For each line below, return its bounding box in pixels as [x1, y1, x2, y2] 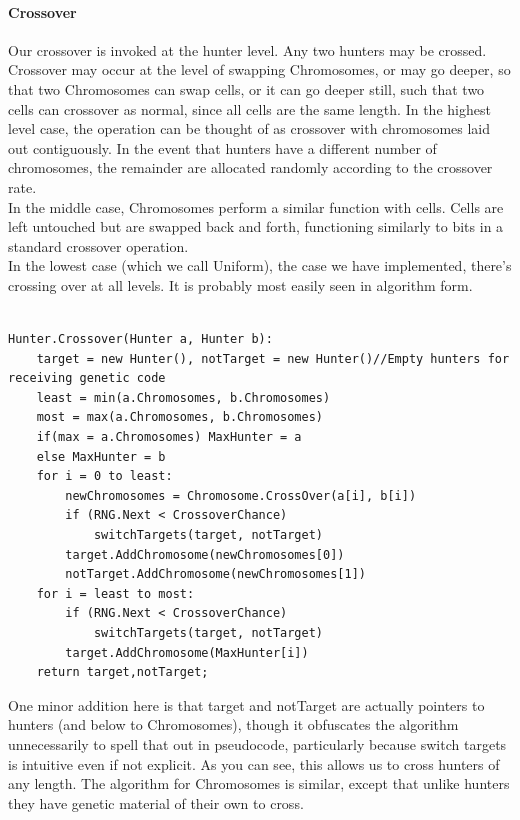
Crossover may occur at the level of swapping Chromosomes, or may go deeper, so [8, 59, 511, 80]
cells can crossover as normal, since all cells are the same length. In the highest [8, 98, 491, 119]
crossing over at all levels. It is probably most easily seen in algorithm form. [8, 274, 473, 295]
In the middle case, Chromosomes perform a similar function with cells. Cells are [8, 196, 504, 217]
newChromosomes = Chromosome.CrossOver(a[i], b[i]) [65, 488, 417, 503]
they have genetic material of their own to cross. [8, 792, 304, 813]
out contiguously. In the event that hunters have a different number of [8, 137, 437, 158]
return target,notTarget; [36, 665, 209, 680]
